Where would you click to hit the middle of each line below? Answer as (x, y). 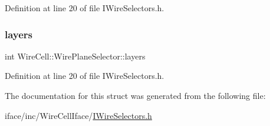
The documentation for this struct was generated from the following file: (135, 95)
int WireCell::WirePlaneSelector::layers (75, 56)
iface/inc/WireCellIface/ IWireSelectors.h (78, 115)
